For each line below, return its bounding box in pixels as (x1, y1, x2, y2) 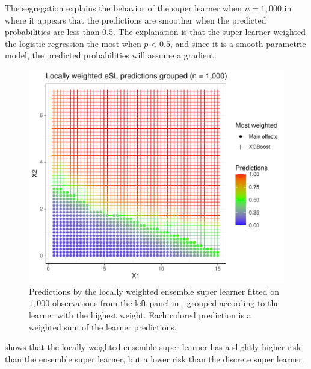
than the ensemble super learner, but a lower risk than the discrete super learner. (5, 352, 304, 365)
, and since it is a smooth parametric (170, 37, 306, 49)
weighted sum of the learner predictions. (29, 320, 177, 333)
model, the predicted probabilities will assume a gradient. (5, 49, 217, 61)
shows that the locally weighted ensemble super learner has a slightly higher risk (5, 341, 301, 353)
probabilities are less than (5, 25, 100, 38)
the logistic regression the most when (5, 37, 141, 49)
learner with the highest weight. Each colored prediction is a (29, 309, 251, 321)
